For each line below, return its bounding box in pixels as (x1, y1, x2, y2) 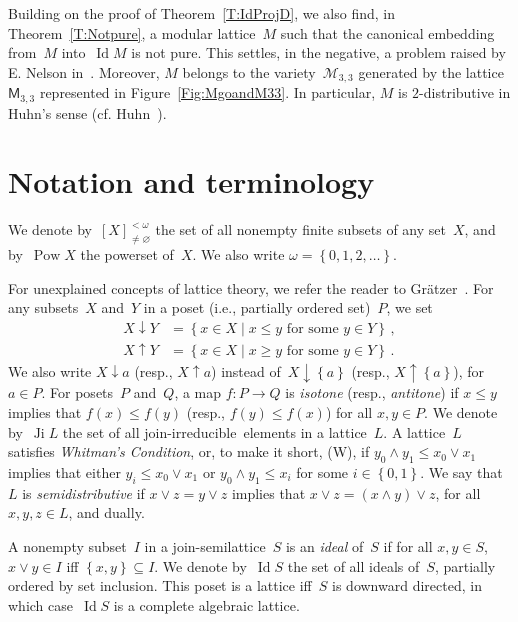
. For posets (41, 382, 114, 403)
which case (8, 594, 74, 615)
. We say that (420, 462, 503, 482)
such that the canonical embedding (280, 22, 495, 43)
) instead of (211, 360, 281, 381)
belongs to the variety (182, 61, 316, 82)
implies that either (8, 462, 121, 482)
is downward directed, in (332, 575, 482, 596)
